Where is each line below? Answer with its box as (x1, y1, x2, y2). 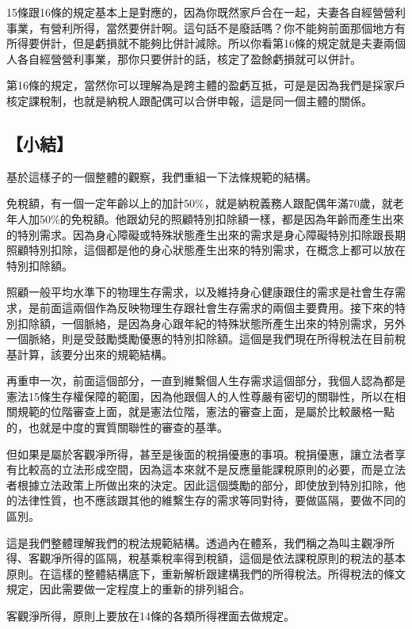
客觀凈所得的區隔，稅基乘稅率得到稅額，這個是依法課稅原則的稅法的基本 (28, 550, 406, 566)
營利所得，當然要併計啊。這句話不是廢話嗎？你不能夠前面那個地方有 (50, 19, 406, 36)
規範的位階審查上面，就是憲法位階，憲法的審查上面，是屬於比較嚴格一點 (17, 403, 395, 420)
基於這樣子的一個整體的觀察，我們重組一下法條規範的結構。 (6, 168, 317, 185)
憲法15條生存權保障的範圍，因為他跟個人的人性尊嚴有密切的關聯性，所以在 (6, 387, 395, 404)
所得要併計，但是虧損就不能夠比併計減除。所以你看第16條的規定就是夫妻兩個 (6, 35, 406, 51)
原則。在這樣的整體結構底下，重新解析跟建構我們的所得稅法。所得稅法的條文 (6, 565, 406, 581)
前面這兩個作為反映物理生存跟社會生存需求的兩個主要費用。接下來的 (39, 299, 395, 315)
